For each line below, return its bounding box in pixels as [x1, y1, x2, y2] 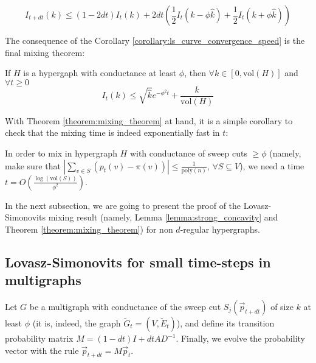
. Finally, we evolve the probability [176, 332, 305, 344]
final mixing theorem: [5, 46, 85, 58]
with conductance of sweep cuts [129, 147, 247, 160]
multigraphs [5, 270, 81, 289]
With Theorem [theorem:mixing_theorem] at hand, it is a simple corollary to [5, 114, 293, 127]
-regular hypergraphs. [180, 222, 260, 235]
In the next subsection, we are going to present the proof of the [5, 199, 241, 211]
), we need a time [239, 159, 304, 172]
